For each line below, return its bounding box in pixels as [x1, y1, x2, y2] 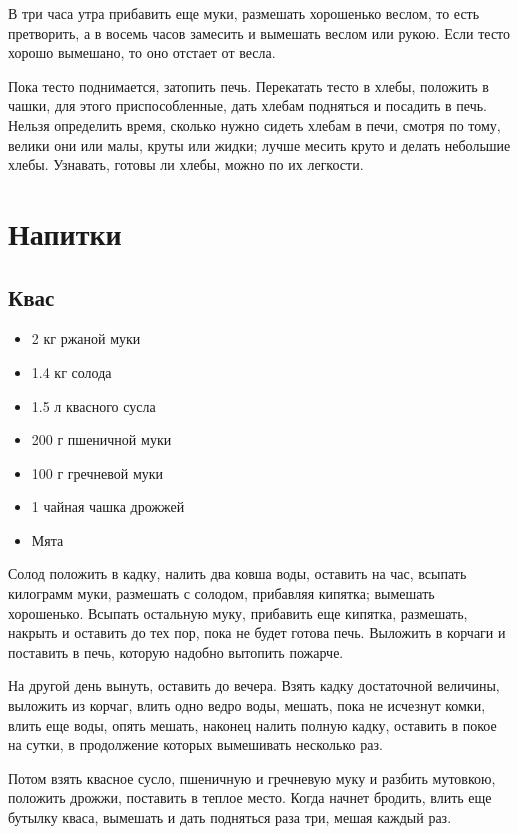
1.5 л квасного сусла [31, 395, 156, 416]
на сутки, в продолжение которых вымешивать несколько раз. [8, 734, 383, 755]
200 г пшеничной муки [31, 429, 172, 450]
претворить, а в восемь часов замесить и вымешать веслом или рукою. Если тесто [8, 22, 511, 43]
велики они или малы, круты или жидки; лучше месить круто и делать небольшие [8, 134, 511, 155]
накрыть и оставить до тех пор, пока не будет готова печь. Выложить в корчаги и [8, 622, 506, 643]
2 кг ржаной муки [31, 328, 141, 349]
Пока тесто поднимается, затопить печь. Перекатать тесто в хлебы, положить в [8, 75, 489, 96]
